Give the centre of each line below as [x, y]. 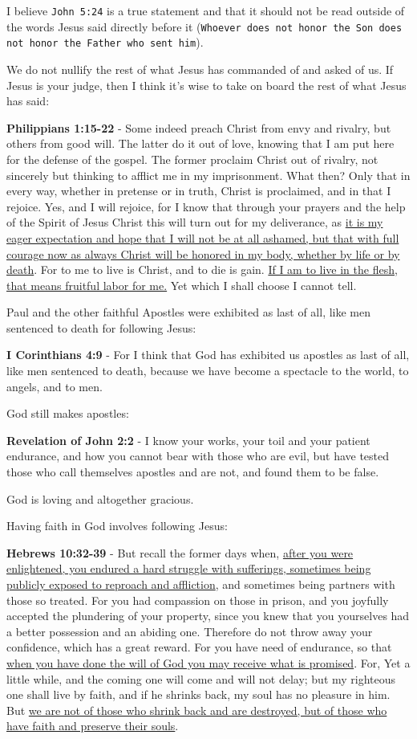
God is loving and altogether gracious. [100, 498]
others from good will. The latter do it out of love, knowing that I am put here [200, 143]
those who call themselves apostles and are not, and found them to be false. [193, 472]
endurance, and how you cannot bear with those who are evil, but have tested [198, 456]
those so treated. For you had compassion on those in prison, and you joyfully [198, 600]
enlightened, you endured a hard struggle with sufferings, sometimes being [189, 568]
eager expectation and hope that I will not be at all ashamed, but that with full [203, 237]
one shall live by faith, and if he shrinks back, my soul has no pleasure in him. [198, 694]
